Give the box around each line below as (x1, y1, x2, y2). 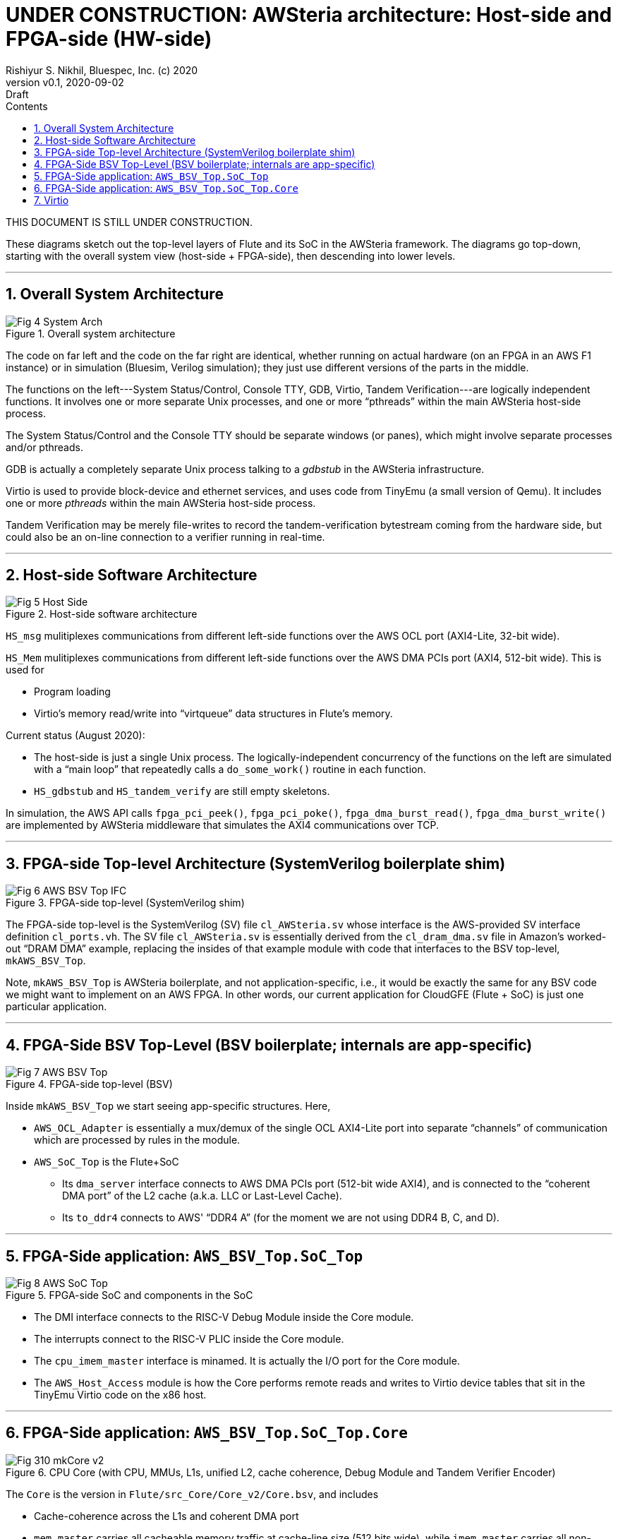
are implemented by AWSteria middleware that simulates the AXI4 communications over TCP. (6, 819, 440, 832)
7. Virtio (34, 193, 69, 206)
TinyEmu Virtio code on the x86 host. (34, 1388, 207, 1401)
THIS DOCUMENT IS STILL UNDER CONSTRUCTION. (6, 215, 253, 228)
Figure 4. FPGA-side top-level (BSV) (6, 1078, 173, 1091)
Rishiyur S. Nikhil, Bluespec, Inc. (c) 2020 (6, 64, 198, 76)
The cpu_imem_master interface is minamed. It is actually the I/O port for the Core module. (34, 1354, 460, 1367)
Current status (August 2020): (6, 729, 145, 742)
